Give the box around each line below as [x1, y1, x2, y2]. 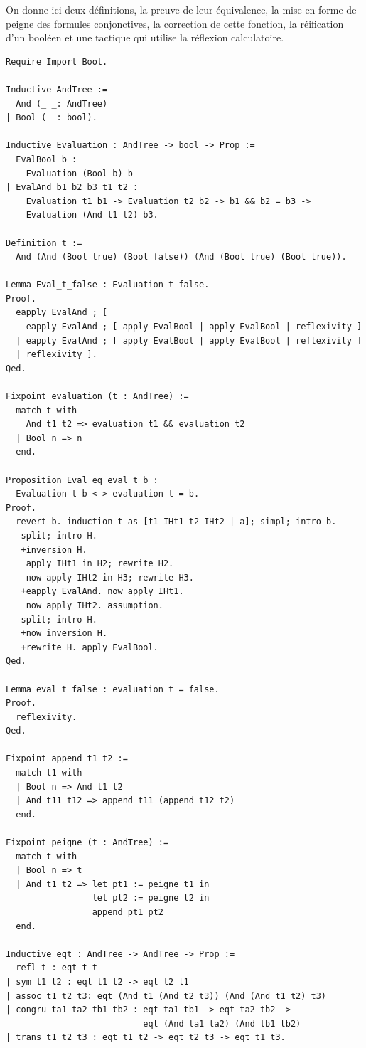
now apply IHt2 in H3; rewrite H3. [26, 572, 194, 583]
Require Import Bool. [6, 56, 108, 67]
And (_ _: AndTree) [16, 98, 108, 109]
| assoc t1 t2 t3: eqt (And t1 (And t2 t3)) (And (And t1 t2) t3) [6, 990, 327, 1001]
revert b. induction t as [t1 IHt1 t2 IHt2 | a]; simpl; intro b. [16, 517, 337, 527]
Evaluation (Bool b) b [26, 168, 133, 179]
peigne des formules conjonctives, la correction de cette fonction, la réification [6, 16, 344, 31]
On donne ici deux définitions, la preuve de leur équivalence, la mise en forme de [6, 2, 357, 16]
